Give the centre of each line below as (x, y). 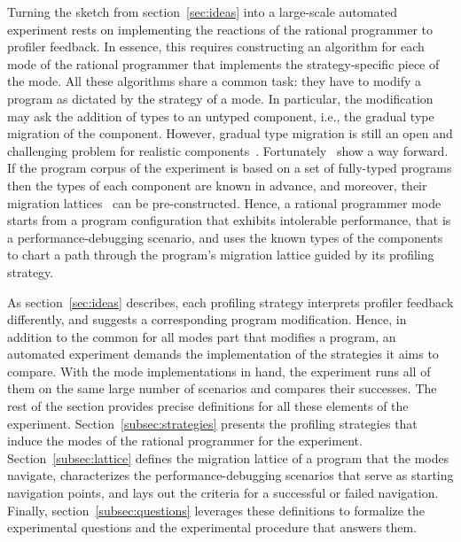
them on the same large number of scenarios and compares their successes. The (222, 388)
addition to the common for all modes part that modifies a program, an (202, 336)
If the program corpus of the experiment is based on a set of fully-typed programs (230, 168)
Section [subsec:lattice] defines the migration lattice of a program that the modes (228, 457)
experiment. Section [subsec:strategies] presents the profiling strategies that (212, 423)
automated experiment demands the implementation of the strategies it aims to (223, 354)
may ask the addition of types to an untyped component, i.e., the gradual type (221, 116)
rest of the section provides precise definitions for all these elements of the (208, 406)
